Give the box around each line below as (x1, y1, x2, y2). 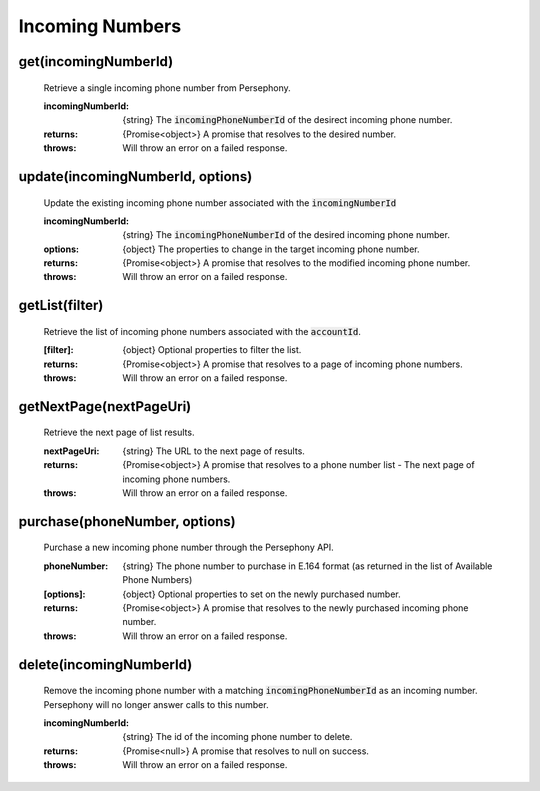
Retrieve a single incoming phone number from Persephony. (43, 81, 291, 94)
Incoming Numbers (18, 15, 182, 37)
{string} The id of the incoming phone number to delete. (122, 731, 353, 743)
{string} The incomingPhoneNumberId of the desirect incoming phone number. (122, 114, 453, 126)
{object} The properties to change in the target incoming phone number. (122, 243, 420, 255)
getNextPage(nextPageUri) (18, 398, 192, 415)
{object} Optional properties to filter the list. (122, 344, 302, 356)
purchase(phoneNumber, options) (18, 513, 237, 530)
